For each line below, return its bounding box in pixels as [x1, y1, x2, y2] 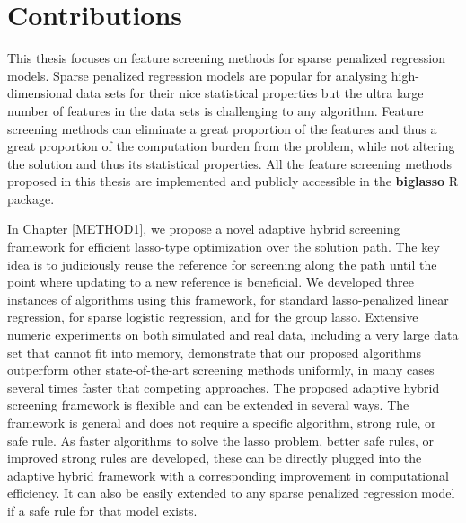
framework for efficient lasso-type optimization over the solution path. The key [7, 237, 440, 256]
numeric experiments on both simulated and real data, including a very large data [7, 325, 459, 344]
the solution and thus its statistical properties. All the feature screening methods [7, 154, 453, 173]
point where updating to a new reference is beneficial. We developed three [7, 272, 414, 291]
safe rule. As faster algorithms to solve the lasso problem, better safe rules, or [7, 430, 434, 449]
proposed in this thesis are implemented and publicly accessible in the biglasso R [7, 172, 459, 191]
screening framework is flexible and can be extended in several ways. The [7, 395, 409, 414]
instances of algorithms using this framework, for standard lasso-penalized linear [7, 289, 449, 308]
